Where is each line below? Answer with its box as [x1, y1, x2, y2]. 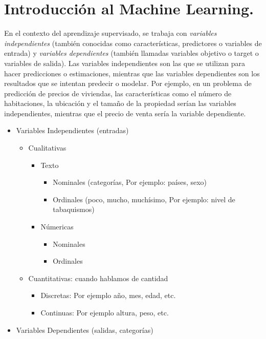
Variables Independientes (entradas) [16, 125, 129, 136]
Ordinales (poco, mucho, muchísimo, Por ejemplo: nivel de [53, 194, 235, 204]
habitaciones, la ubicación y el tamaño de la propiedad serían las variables [4, 98, 236, 109]
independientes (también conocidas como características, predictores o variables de [4, 37, 262, 48]
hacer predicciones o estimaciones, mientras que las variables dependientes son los [4, 68, 260, 78]
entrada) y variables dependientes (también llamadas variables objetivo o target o [4, 48, 259, 58]
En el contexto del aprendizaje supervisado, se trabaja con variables [4, 28, 217, 38]
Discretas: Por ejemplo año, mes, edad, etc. [40, 290, 176, 301]
